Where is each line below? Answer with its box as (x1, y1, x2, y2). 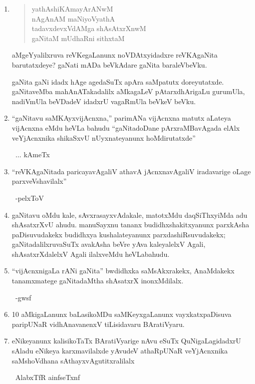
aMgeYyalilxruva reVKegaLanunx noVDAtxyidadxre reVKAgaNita (12, 50, 218, 60)
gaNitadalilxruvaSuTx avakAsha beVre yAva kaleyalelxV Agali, (12, 239, 205, 249)
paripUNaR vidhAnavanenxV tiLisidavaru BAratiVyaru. (12, 318, 185, 329)
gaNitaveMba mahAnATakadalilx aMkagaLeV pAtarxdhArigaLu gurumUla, (12, 86, 245, 97)
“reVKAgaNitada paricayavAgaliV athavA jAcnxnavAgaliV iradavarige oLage (12, 166, 251, 176)
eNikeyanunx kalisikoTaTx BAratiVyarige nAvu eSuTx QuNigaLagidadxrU (12, 335, 241, 346)
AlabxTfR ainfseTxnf (15, 372, 80, 382)
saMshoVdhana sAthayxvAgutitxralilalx (12, 355, 135, 365)
